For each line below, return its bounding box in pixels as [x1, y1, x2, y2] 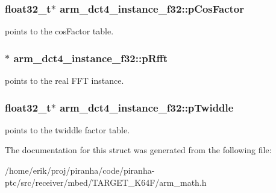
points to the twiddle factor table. [5, 123, 130, 136]
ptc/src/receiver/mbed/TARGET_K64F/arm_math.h [5, 176, 207, 188]
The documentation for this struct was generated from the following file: [5, 144, 272, 156]
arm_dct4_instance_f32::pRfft [13, 50, 168, 65]
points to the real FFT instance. [5, 74, 124, 87]
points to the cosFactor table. [5, 25, 114, 37]
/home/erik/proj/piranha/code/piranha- [5, 164, 155, 177]
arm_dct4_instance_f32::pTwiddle [60, 100, 234, 115]
